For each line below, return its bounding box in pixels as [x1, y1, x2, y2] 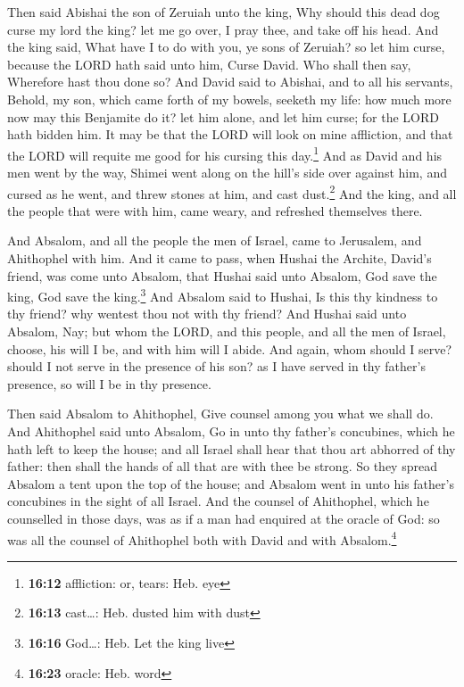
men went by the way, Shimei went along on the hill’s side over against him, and [7, 163, 447, 181]
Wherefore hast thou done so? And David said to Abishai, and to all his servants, [7, 72, 453, 91]
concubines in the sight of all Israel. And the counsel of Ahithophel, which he [7, 492, 429, 510]
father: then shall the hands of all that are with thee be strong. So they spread [7, 457, 437, 476]
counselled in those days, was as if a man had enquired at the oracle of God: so [7, 509, 440, 527]
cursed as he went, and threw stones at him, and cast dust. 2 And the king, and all [7, 181, 457, 203]
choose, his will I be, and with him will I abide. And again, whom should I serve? [7, 339, 452, 358]
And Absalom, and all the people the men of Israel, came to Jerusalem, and [7, 231, 422, 250]
